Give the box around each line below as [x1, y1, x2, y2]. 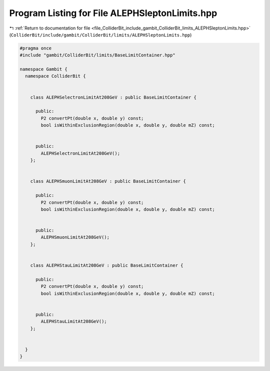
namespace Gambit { [19, 67, 67, 72]
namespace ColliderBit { [25, 73, 86, 79]
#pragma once [19, 45, 52, 51]
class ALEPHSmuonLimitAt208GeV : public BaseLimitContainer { [30, 178, 186, 184]
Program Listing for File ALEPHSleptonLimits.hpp [9, 8, 217, 19]
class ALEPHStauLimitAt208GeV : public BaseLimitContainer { [30, 263, 183, 268]
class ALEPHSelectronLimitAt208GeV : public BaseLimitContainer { [30, 94, 197, 100]
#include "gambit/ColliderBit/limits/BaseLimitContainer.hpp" [19, 53, 175, 58]
